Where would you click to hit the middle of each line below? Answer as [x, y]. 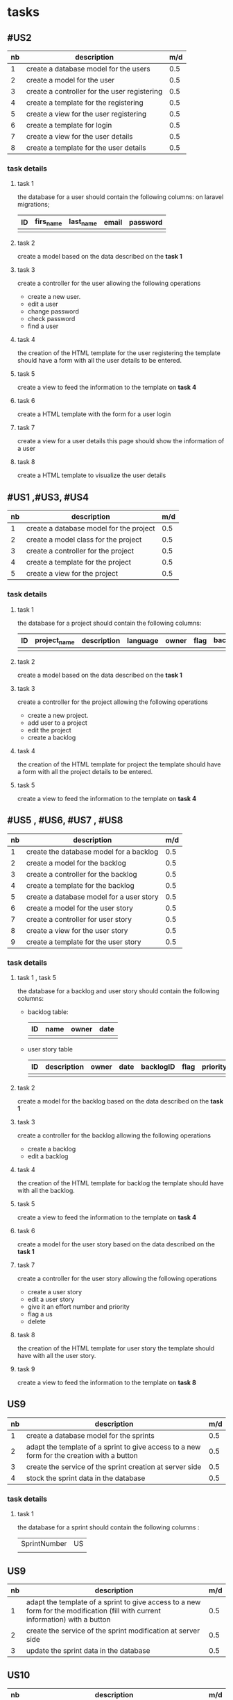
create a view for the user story [77, 930]
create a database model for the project [91, 529]
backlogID [158, 1067]
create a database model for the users [88, 69]
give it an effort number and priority [78, 1307]
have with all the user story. [57, 1356]
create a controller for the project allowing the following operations [112, 702]
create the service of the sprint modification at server [113, 1631]
